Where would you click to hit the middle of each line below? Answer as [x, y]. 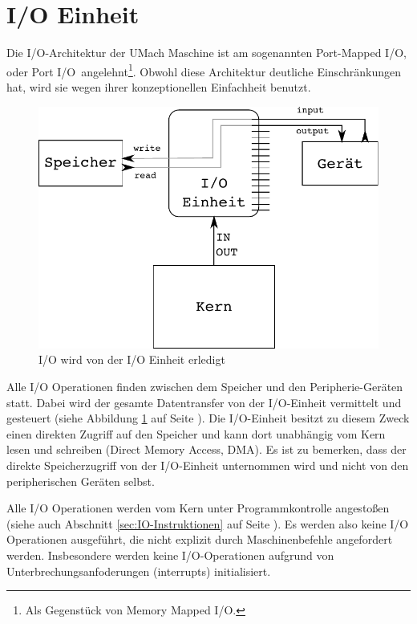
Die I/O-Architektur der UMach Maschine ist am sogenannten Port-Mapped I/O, [206, 53]
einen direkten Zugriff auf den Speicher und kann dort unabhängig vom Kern [196, 433]
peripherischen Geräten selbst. [81, 481]
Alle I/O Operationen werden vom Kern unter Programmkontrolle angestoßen [198, 508]
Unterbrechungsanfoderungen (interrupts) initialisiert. [139, 571]
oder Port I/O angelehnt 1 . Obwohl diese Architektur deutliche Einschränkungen [204, 70]
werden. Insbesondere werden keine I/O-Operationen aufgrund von [170, 555]
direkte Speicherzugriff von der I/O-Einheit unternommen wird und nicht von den [208, 465]
